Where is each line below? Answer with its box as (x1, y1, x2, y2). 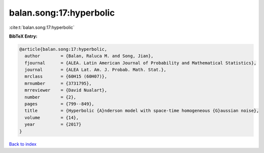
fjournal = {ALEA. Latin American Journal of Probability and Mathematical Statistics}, (24, 60, 257, 66)
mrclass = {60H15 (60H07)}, (24, 74, 108, 79)
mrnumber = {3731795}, (24, 81, 92, 86)
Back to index (9, 141, 37, 147)
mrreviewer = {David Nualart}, (24, 87, 108, 93)
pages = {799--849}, (24, 101, 95, 107)
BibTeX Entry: (9, 33, 38, 39)
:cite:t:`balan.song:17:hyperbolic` (9, 24, 75, 30)
